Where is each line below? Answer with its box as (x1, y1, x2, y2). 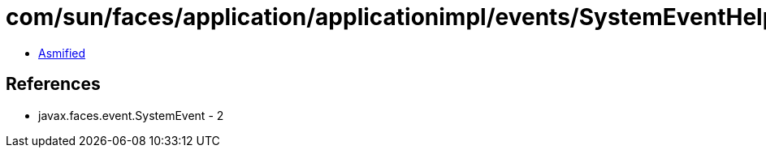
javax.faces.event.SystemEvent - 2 (38, 108, 224, 122)
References (6, 74, 101, 95)
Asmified (38, 45, 86, 60)
